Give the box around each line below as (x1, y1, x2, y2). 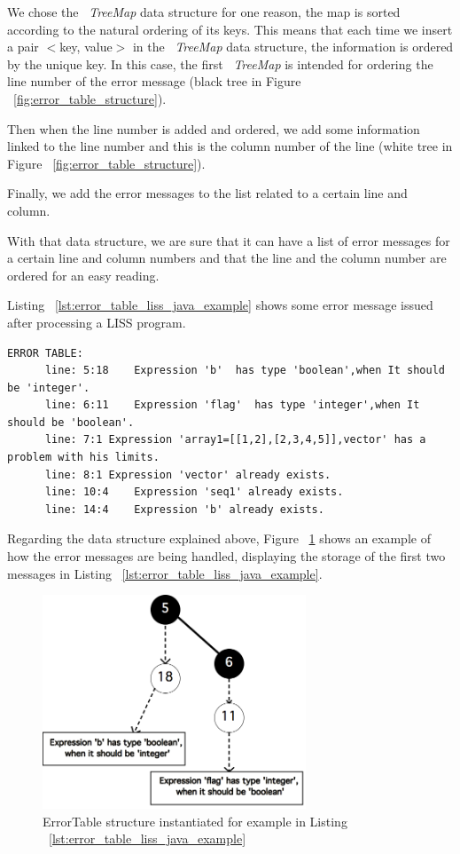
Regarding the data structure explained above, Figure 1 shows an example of (7, 529, 431, 548)
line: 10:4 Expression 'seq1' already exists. (44, 486, 344, 499)
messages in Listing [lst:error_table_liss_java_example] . (7, 564, 323, 582)
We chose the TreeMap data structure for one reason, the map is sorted (7, 3, 401, 20)
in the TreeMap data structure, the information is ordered (132, 37, 454, 56)
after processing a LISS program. (7, 312, 186, 331)
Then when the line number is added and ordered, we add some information (7, 119, 420, 138)
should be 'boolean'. (7, 415, 135, 429)
